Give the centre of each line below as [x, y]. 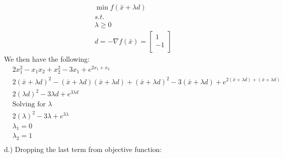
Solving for [29, 105]
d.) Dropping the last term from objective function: [83, 149]
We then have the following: [47, 59]
